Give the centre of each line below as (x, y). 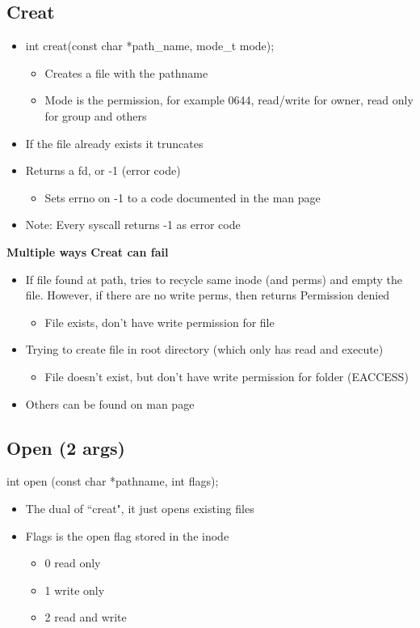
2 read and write (86, 617)
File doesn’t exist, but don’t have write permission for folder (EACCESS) (227, 376)
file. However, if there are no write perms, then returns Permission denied (208, 295)
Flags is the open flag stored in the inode (127, 535)
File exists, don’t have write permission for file (160, 322)
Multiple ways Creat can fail (88, 251)
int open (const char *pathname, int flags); (113, 481)
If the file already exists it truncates (114, 143)
